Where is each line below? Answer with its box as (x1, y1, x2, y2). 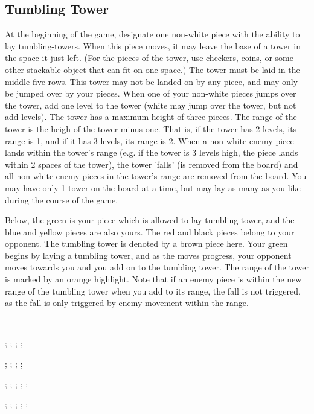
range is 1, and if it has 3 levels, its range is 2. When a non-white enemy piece (5, 134, 294, 147)
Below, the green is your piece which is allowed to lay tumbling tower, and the (5, 214, 295, 226)
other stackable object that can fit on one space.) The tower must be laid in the (5, 63, 300, 75)
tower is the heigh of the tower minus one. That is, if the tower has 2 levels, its (5, 122, 297, 135)
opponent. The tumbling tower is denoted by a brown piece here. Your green (5, 237, 288, 250)
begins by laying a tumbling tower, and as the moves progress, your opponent (5, 249, 292, 261)
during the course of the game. (5, 193, 118, 206)
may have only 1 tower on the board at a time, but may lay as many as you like (5, 181, 301, 194)
